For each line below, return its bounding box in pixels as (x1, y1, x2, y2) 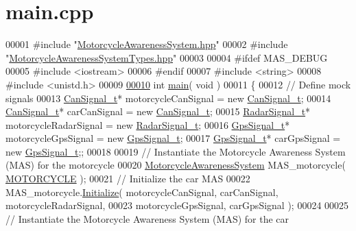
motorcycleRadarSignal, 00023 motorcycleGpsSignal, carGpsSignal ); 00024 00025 (5, 198, 349, 212)
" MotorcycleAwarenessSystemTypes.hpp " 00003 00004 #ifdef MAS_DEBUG (5, 50, 328, 64)
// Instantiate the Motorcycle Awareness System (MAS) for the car (5, 211, 289, 226)
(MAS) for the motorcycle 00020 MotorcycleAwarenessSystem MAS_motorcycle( (5, 158, 346, 172)
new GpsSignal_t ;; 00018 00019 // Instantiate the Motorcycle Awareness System (5, 144, 346, 158)
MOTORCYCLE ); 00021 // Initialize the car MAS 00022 (5, 171, 250, 186)
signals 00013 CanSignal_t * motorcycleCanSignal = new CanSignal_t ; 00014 (5, 90, 331, 105)
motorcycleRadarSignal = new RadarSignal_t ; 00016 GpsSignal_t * (5, 117, 290, 132)
